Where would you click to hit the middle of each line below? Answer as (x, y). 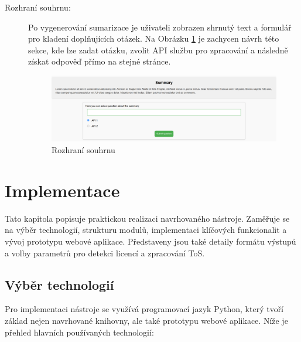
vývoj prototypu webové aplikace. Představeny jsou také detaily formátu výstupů (150, 241)
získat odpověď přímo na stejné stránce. (100, 61)
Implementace (62, 190)
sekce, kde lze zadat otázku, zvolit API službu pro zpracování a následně (158, 50)
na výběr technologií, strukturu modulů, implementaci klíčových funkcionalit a (146, 230)
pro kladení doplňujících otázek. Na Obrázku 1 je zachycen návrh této (154, 38)
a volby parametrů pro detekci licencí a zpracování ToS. (105, 253)
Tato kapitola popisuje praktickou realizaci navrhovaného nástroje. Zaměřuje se (147, 218)
